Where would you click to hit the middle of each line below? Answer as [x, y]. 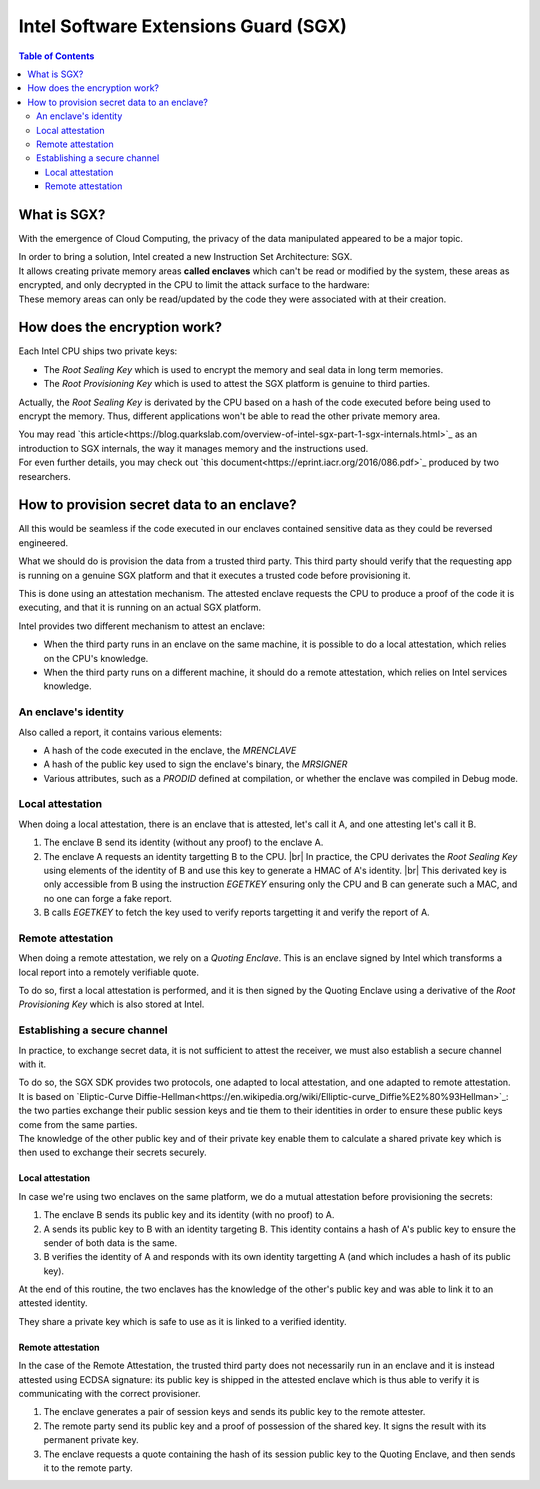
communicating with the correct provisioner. [109, 1394]
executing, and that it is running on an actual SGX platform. [140, 607]
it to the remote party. [88, 1468]
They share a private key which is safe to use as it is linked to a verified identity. [182, 1321]
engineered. [43, 542]
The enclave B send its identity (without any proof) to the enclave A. [183, 842]
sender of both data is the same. [110, 1242]
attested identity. [53, 1303]
